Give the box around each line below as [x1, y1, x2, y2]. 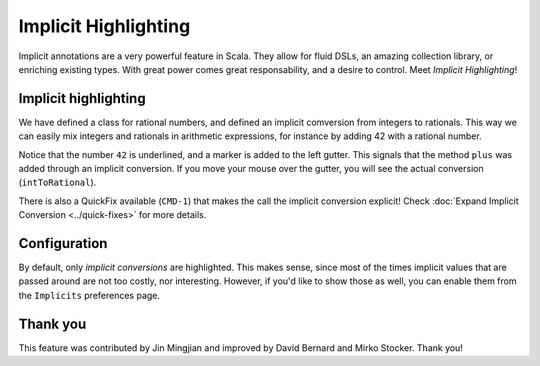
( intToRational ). [18, 176, 97, 189]
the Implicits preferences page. [18, 289, 160, 301]
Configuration [18, 235, 108, 252]
